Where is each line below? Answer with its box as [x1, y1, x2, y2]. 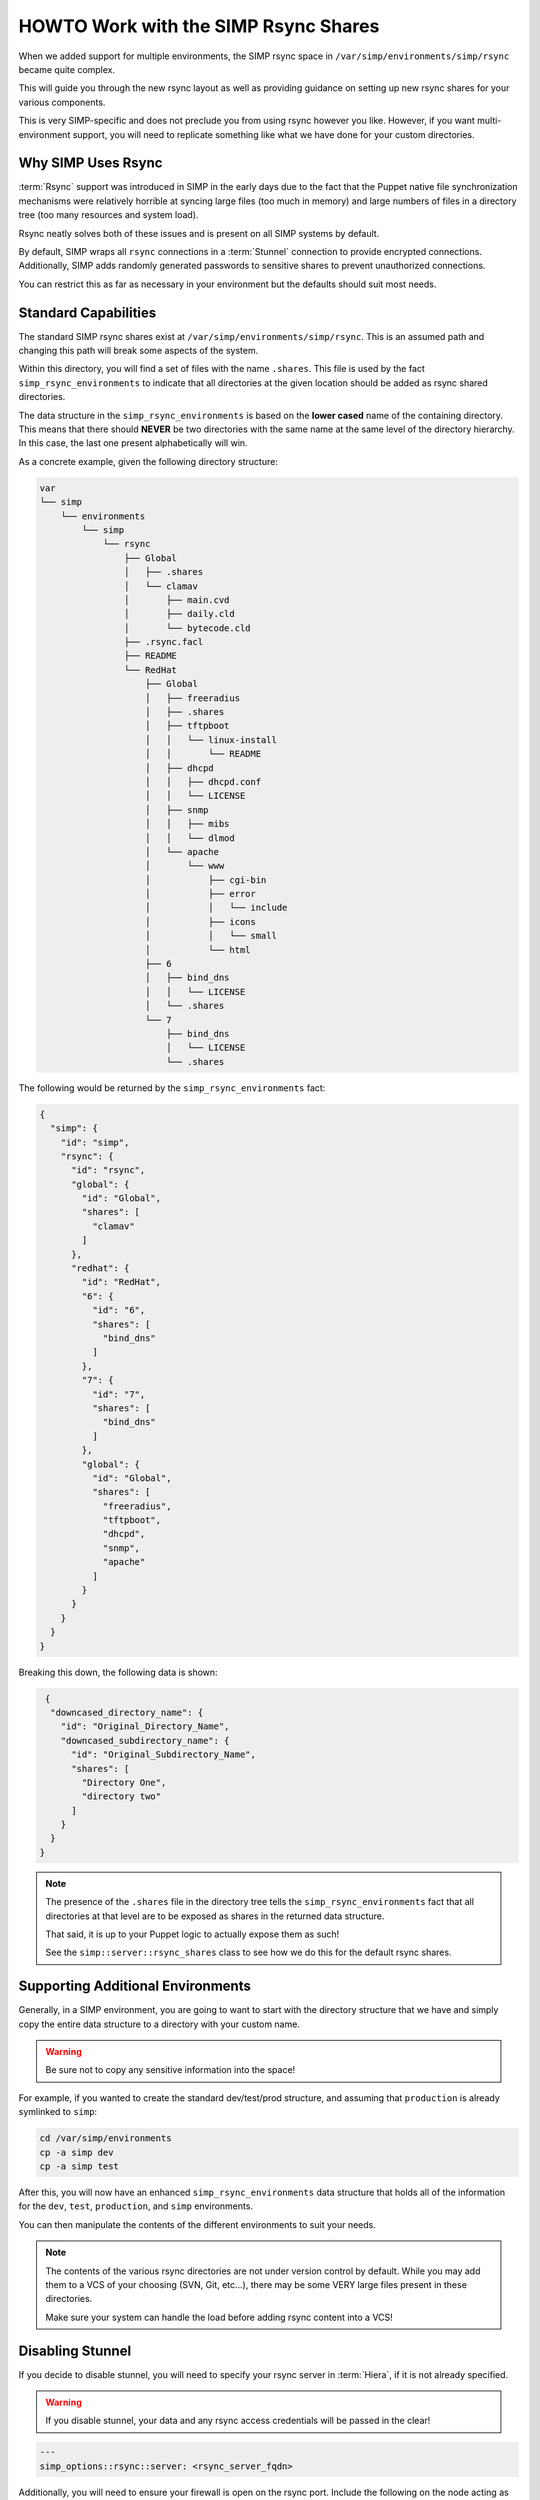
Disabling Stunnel [18, 2342, 132, 2359]
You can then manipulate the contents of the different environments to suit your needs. [18, 2218, 377, 2230]
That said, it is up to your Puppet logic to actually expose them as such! [45, 1928, 340, 1940]
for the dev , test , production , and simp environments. [18, 2200, 254, 2212]
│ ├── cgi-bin [145, 874, 267, 885]
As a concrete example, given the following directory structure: [18, 455, 279, 467]
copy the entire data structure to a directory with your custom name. [18, 2018, 300, 2030]
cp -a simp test [39, 2161, 120, 2172]
